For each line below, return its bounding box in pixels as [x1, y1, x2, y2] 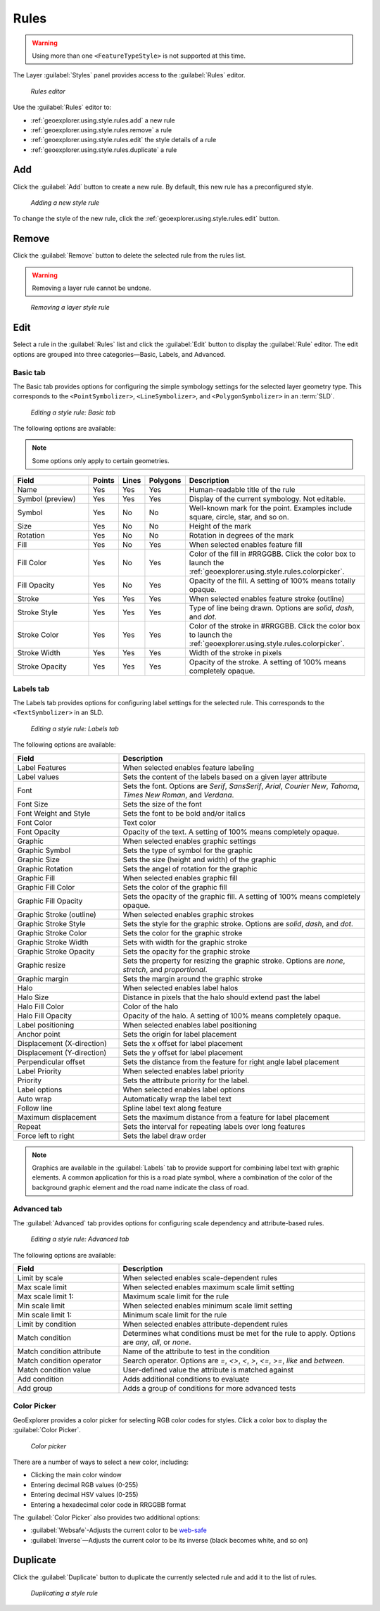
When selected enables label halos [122, 983, 239, 992]
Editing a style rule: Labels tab [30, 724, 119, 733]
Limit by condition [17, 1320, 77, 1329]
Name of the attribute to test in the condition [122, 1346, 270, 1356]
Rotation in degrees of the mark [189, 531, 294, 541]
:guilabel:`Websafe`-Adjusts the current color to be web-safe [30, 1526, 207, 1534]
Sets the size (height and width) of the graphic [122, 854, 277, 864]
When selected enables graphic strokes [122, 909, 255, 919]
